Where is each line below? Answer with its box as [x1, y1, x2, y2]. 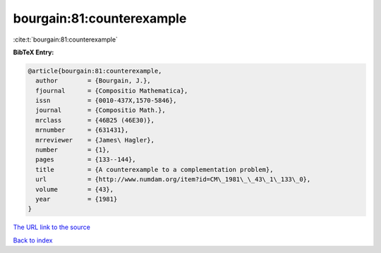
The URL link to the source [13, 223, 91, 232]
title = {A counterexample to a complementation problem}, [35, 166, 274, 173]
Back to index [13, 236, 53, 245]
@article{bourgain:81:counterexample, [28, 67, 162, 75]
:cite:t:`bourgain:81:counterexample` [13, 35, 118, 44]
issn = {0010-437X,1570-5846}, [35, 97, 177, 105]
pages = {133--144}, [35, 156, 137, 163]
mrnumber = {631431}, [35, 126, 129, 134]
